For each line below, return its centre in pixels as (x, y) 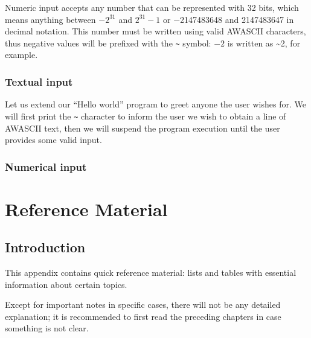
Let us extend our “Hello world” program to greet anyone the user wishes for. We (155, 104)
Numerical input (46, 166)
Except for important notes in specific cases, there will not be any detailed (143, 305)
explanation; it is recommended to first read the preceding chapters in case (143, 316)
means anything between (50, 19)
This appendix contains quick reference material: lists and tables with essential (151, 273)
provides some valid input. (53, 140)
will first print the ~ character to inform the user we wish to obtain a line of (146, 116)
